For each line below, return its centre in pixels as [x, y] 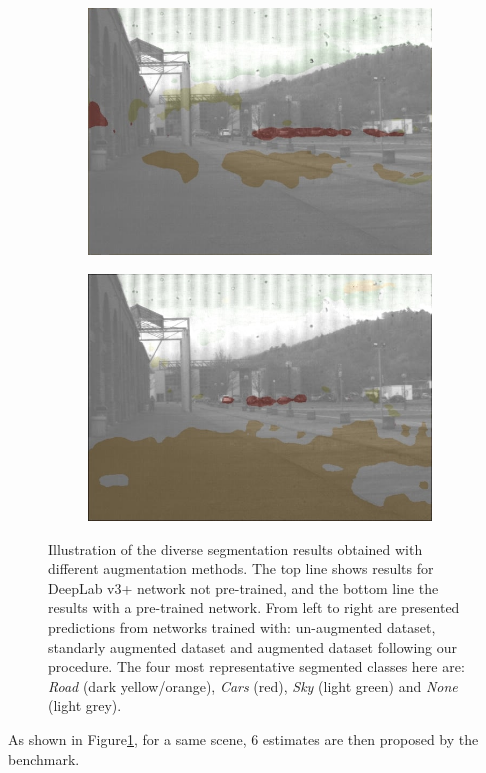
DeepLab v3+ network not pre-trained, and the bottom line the [243, 587]
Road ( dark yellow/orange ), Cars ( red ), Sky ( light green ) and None [253, 685]
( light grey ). [85, 705]
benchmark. [44, 758]
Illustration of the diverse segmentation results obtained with [235, 548]
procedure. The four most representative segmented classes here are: [256, 666]
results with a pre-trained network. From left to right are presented [254, 607]
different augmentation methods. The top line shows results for [241, 568]
